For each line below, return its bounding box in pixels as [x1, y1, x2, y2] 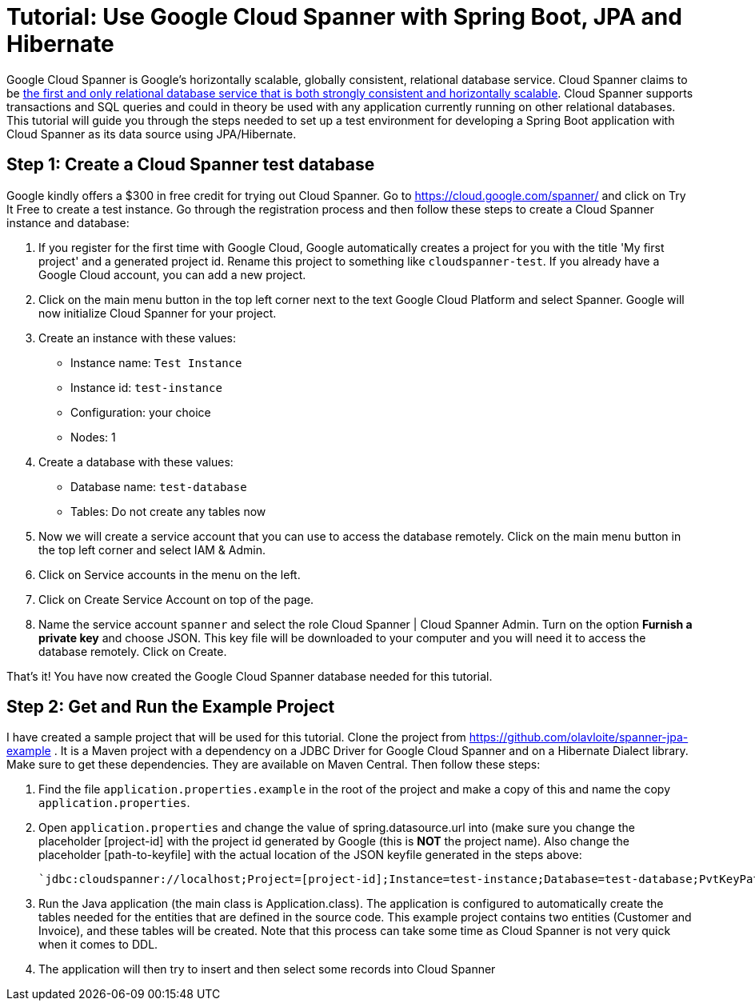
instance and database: [6, 215, 130, 230]
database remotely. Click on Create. [38, 644, 227, 658]
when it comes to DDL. [38, 937, 158, 952]
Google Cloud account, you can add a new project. [38, 267, 306, 282]
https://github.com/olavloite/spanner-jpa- [469, 730, 689, 745]
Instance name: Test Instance [70, 355, 242, 370]
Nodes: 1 [70, 430, 116, 444]
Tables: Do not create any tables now [70, 504, 266, 518]
